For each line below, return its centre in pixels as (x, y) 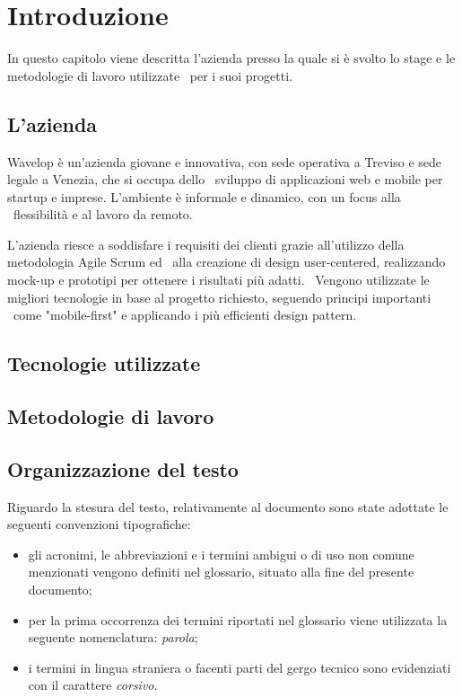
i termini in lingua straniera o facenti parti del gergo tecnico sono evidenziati (240, 667)
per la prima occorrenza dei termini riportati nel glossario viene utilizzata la (238, 619)
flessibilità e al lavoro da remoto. (103, 214)
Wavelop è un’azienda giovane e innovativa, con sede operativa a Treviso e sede (225, 161)
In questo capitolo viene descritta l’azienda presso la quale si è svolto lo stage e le (231, 58)
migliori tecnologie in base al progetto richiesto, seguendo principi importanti (219, 297)
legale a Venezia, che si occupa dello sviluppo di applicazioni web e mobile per (225, 179)
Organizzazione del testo (123, 468)
